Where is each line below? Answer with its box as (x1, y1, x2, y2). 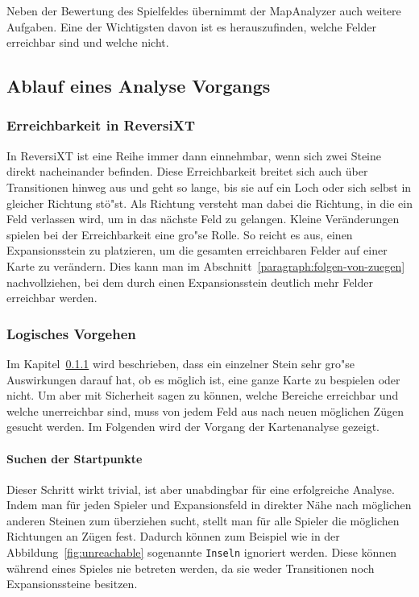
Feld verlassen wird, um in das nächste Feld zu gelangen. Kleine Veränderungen (6, 210, 400, 227)
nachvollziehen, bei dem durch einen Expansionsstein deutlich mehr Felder (6, 273, 373, 290)
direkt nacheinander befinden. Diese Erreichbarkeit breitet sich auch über (6, 163, 368, 180)
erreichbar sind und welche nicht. (6, 34, 169, 51)
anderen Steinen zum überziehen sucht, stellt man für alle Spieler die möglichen (6, 512, 400, 529)
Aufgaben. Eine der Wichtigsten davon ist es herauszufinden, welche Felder (6, 18, 376, 35)
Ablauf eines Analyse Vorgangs (6, 73, 271, 98)
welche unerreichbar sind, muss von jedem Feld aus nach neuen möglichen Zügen (6, 402, 404, 419)
